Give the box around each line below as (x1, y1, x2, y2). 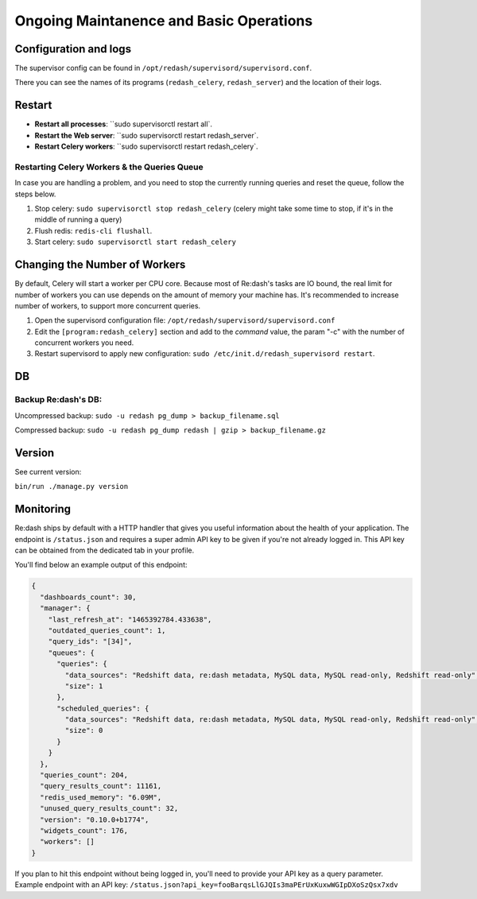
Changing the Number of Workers (14, 258, 186, 272)
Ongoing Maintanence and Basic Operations (14, 12, 313, 29)
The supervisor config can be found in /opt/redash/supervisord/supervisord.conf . (14, 64, 312, 73)
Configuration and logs (14, 42, 131, 56)
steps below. (14, 189, 56, 199)
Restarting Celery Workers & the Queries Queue (14, 161, 204, 172)
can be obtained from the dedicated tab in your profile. (14, 545, 195, 556)
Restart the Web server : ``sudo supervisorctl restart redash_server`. (34, 130, 258, 140)
